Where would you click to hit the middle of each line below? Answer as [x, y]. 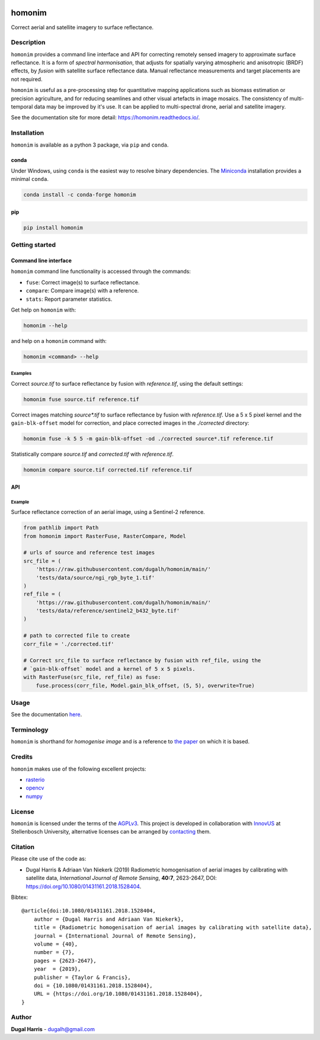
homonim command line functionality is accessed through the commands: [101, 271]
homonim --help [45, 325]
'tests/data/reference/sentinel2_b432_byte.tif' [108, 611]
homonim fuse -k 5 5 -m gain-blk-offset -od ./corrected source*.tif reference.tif [148, 439]
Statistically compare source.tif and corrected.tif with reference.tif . [92, 454]
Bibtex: [20, 897]
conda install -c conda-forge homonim [80, 195]
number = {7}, [54, 952]
